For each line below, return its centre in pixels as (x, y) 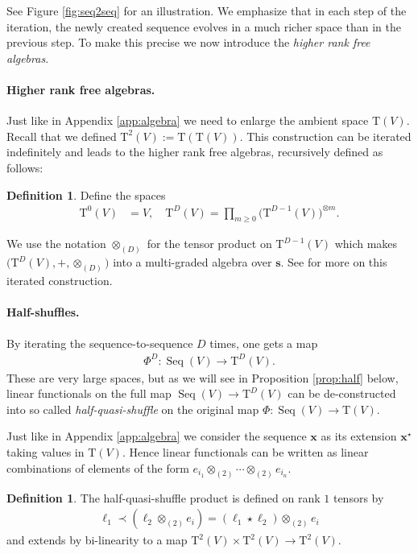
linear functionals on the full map (89, 393)
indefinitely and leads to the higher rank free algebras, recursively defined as (195, 152)
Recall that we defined (62, 136)
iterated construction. (60, 281)
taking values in (46, 452)
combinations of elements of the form (98, 467)
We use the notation (56, 244)
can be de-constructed (342, 393)
